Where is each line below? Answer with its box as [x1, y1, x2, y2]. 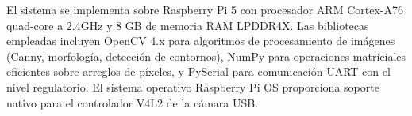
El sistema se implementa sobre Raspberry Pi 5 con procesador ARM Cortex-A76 [6, 2, 403, 17]
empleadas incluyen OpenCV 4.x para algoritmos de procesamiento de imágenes [6, 32, 395, 49]
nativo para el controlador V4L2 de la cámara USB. [6, 94, 259, 110]
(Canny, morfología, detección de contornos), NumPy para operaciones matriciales [6, 47, 406, 64]
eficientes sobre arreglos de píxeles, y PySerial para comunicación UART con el [6, 63, 391, 80]
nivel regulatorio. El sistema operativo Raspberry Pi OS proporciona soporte [6, 78, 379, 95]
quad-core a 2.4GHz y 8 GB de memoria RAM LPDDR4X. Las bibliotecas [6, 17, 369, 33]
